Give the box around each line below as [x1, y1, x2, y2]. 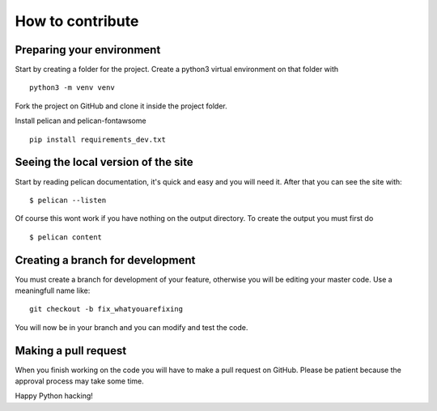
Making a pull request [15, 344, 127, 358]
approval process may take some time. [15, 376, 145, 386]
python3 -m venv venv [29, 83, 115, 92]
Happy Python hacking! [15, 391, 93, 400]
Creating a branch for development [15, 253, 196, 267]
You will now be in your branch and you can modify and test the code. [15, 322, 248, 332]
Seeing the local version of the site [15, 155, 193, 169]
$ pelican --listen [29, 195, 107, 205]
